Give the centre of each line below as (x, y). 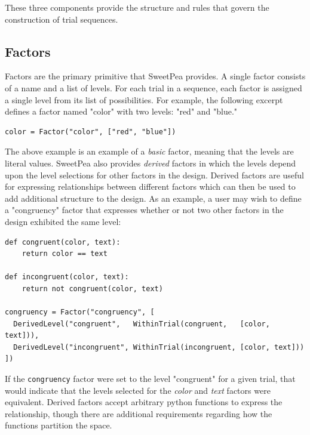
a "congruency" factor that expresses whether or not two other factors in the (144, 210)
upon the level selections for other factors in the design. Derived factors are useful (154, 175)
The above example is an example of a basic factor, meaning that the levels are (149, 151)
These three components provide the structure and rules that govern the (137, 7)
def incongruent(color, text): (67, 277)
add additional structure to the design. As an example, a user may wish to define (153, 198)
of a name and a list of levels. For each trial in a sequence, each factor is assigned (154, 87)
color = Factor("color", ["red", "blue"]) (90, 132)
